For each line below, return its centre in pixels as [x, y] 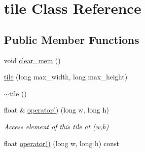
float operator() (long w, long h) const [62, 143]
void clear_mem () [32, 60]
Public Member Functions [72, 39]
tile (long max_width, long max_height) [66, 77]
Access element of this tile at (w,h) [56, 126]
